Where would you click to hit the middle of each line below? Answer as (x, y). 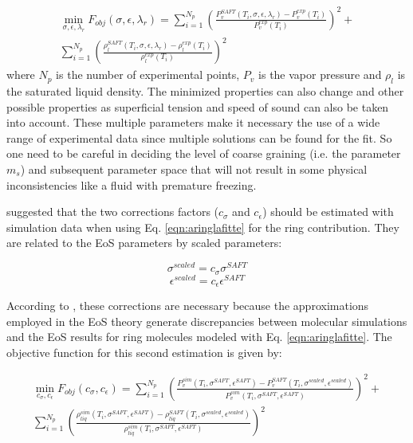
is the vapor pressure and (320, 74)
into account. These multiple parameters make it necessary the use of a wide (193, 122)
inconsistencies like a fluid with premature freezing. (132, 184)
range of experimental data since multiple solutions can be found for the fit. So (199, 137)
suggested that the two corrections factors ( (112, 212)
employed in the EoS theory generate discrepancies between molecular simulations (207, 321)
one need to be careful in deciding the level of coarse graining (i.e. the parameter (204, 153)
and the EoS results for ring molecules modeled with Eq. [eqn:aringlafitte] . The (199, 337)
